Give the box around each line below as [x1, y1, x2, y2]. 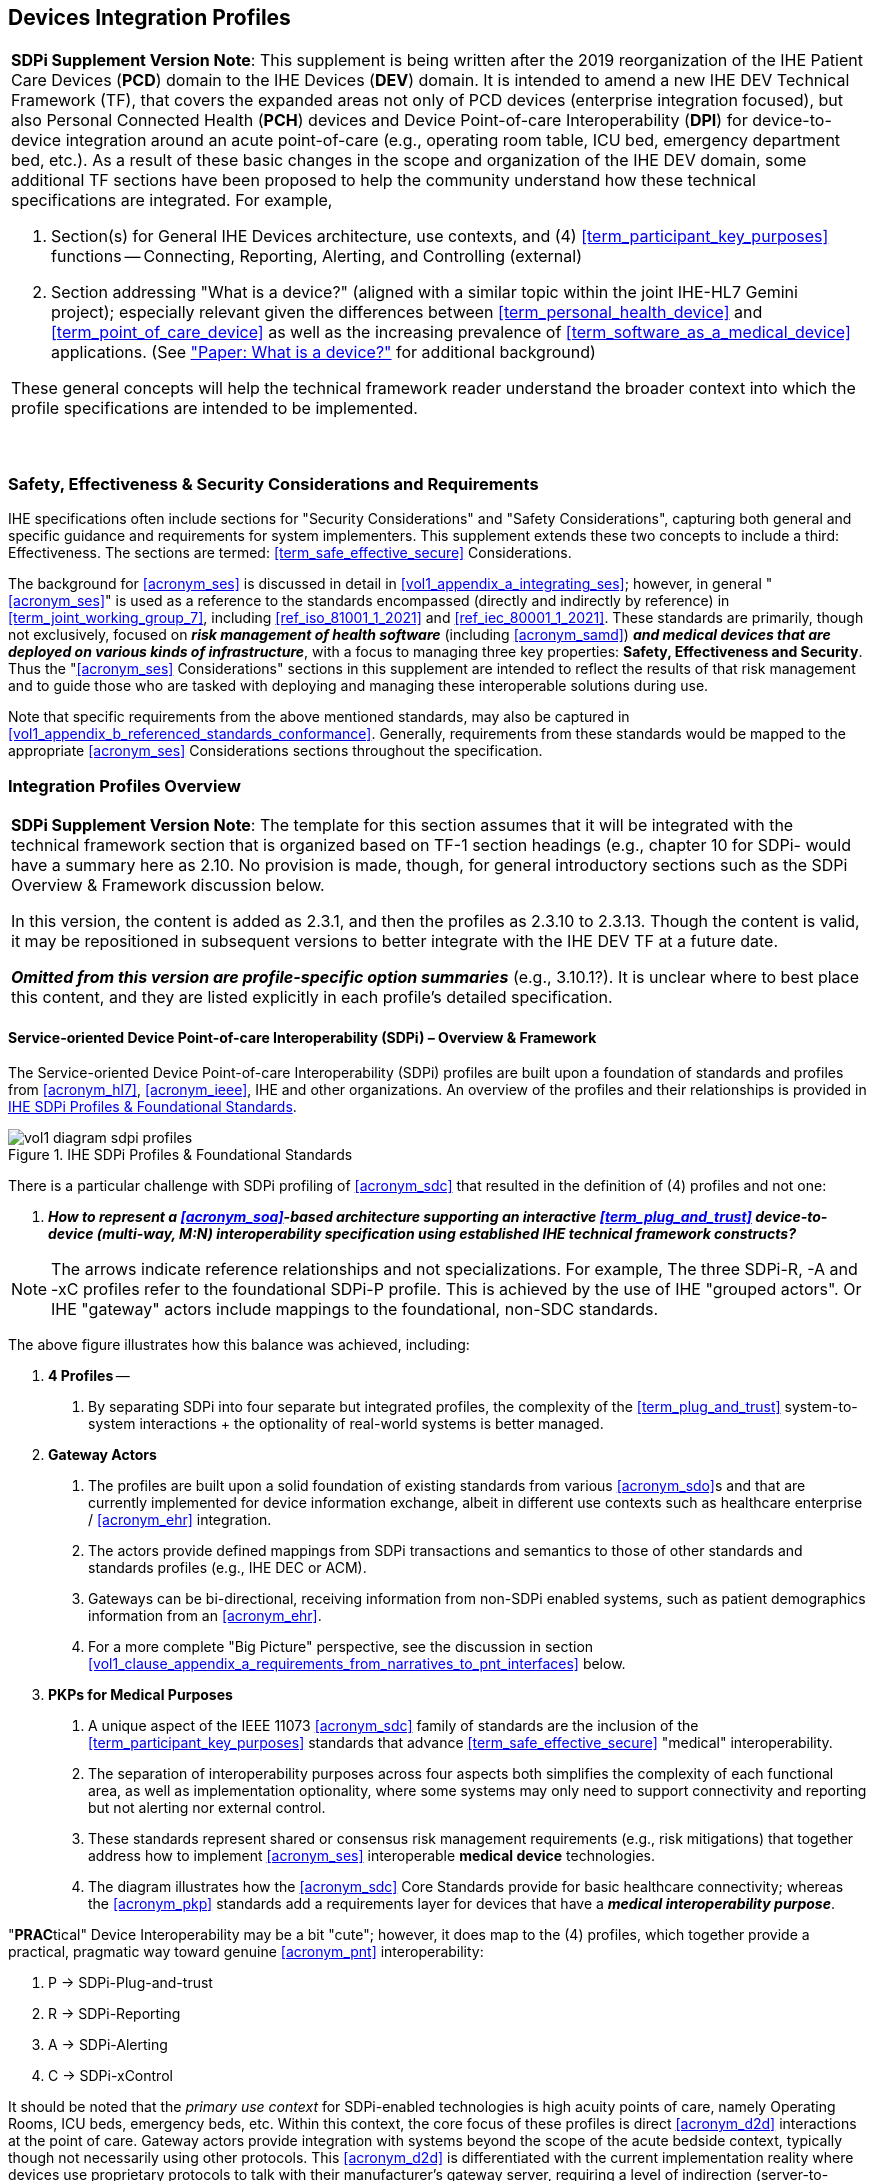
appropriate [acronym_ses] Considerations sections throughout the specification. [8, 742, 543, 760]
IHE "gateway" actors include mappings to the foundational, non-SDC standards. [51, 1299, 659, 1320]
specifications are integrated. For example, [11, 190, 333, 211]
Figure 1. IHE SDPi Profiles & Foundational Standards [8, 1146, 353, 1164]
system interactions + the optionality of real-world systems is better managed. [88, 1415, 604, 1433]
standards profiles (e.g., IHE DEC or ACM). [88, 1559, 367, 1577]
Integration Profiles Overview [8, 775, 241, 796]
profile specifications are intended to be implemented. [11, 398, 418, 419]
